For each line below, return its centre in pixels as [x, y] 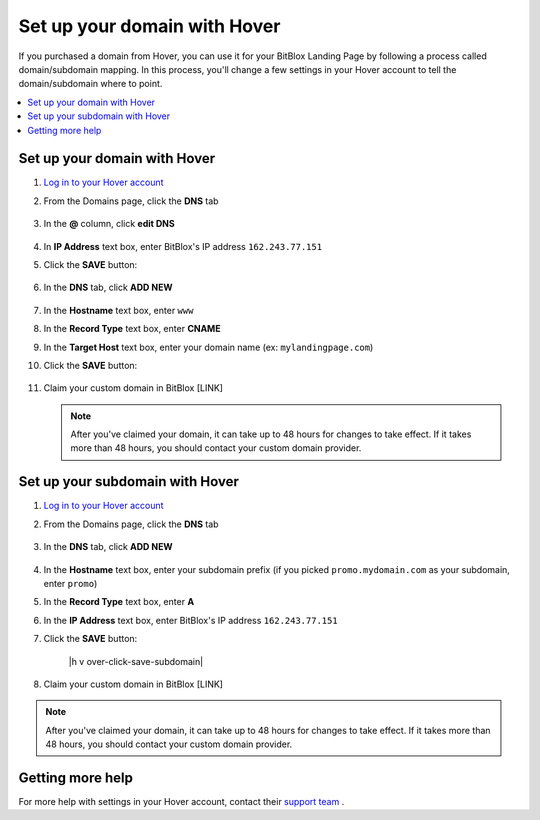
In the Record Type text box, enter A [119, 602]
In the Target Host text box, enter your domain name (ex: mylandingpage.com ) [208, 347]
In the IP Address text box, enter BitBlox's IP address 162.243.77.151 [191, 620]
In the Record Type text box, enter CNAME [132, 329]
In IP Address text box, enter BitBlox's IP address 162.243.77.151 [183, 246]
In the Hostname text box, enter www [118, 310]
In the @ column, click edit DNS [109, 224]
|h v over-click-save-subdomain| [136, 661]
